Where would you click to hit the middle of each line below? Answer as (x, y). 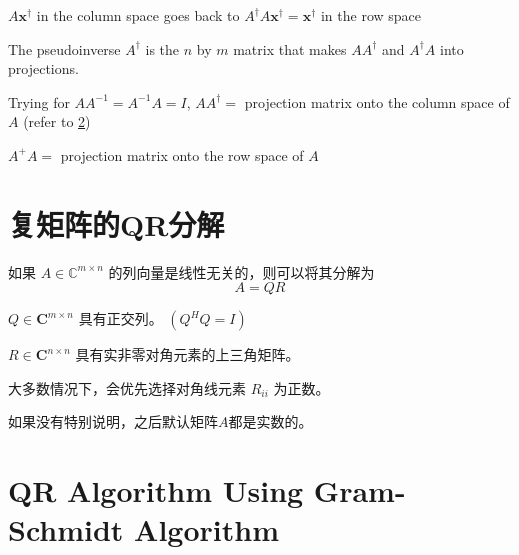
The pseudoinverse (64, 48)
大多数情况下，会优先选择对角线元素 (127, 387)
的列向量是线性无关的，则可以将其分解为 (241, 271)
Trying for (39, 101)
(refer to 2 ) (57, 121)
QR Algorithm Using (156, 490)
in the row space (370, 15)
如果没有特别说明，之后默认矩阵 (113, 421)
